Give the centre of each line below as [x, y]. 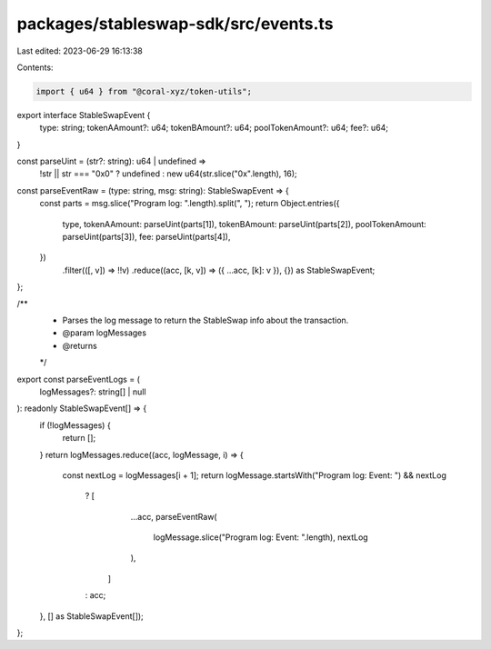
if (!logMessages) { [75, 425]
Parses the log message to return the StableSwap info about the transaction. [205, 320]
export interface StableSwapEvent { [84, 115]
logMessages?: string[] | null [93, 392]
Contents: [35, 67]
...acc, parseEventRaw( [174, 516]
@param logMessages [105, 333]
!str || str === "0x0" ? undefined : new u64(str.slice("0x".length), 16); [168, 174]
